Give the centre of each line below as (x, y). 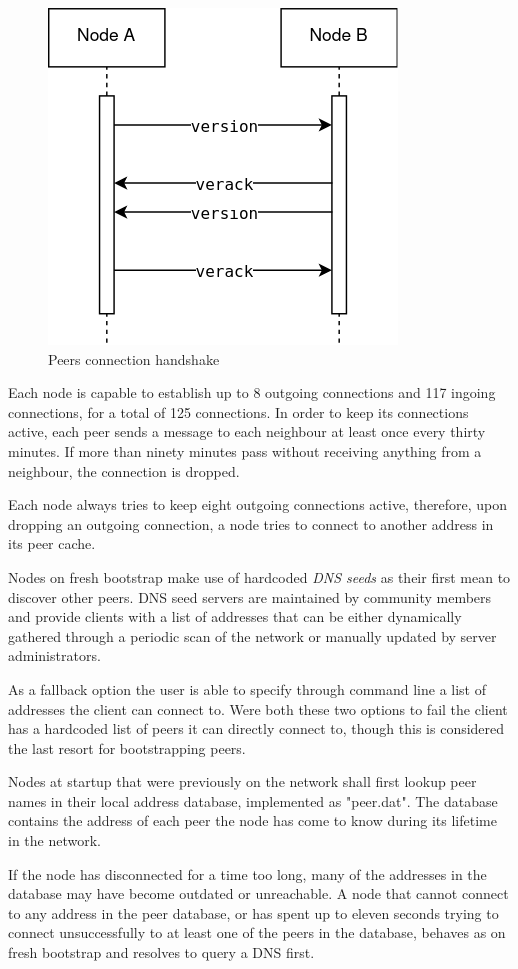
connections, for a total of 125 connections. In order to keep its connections (238, 411)
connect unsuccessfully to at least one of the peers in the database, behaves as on (257, 932)
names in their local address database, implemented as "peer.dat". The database (253, 800)
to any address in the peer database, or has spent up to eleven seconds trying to (253, 912)
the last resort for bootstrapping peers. (127, 747)
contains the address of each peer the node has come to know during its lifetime (252, 820)
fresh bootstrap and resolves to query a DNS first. (161, 952)
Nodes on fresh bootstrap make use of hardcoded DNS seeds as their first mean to (259, 576)
